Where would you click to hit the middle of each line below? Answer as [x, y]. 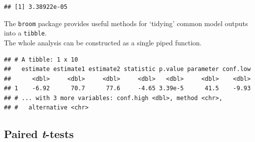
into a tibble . [25, 33]
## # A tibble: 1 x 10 [41, 59]
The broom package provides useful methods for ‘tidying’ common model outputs [126, 23]
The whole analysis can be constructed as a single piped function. [103, 42]
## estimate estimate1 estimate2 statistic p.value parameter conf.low [127, 69]
